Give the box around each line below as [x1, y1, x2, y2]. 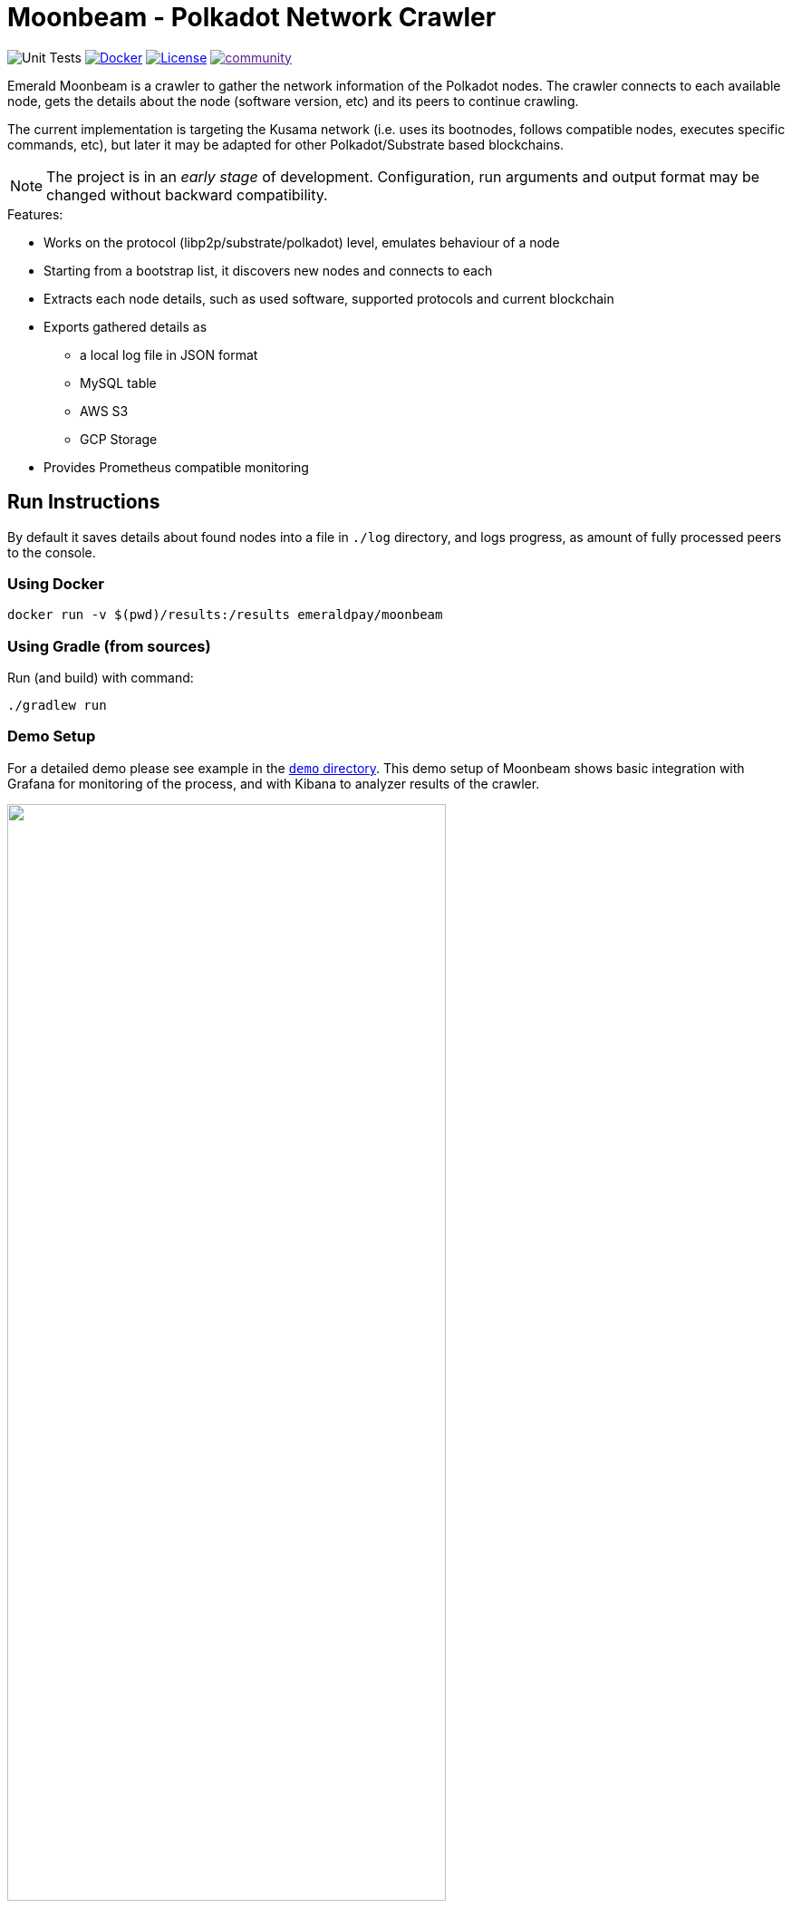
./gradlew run [7, 698, 107, 713]
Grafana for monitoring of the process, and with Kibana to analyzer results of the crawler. [7, 775, 540, 791]
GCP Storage [80, 431, 158, 447]
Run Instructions [7, 490, 160, 514]
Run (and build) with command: [7, 670, 194, 686]
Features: [7, 206, 63, 222]
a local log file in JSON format [80, 346, 258, 363]
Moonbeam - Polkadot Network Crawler [7, 2, 497, 33]
